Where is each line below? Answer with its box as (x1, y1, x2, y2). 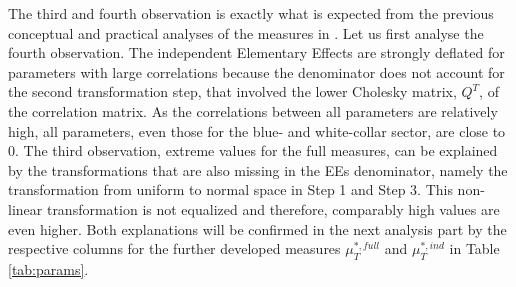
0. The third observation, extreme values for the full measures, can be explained (8, 140, 498, 161)
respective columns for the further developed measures (8, 238, 341, 259)
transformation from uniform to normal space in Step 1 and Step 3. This (8, 179, 453, 200)
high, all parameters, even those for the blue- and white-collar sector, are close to (8, 120, 506, 141)
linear (8, 198, 43, 219)
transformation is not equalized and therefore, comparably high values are (46, 198, 500, 219)
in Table (449, 238, 500, 259)
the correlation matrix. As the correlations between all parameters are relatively (8, 100, 498, 121)
